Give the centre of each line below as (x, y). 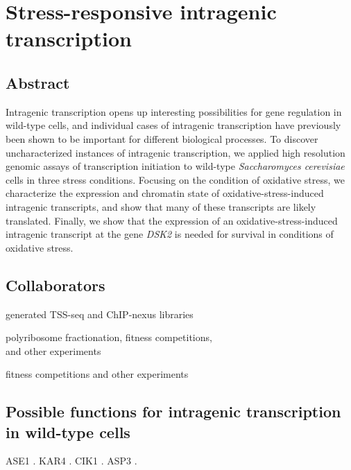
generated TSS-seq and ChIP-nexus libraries (100, 314)
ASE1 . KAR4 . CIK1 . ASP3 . (71, 461)
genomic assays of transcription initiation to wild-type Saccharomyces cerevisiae (175, 166)
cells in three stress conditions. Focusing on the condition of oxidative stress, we (175, 179)
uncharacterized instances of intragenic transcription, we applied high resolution (175, 152)
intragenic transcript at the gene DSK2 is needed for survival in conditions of (170, 234)
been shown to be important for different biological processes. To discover (162, 138)
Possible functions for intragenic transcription (173, 411)
